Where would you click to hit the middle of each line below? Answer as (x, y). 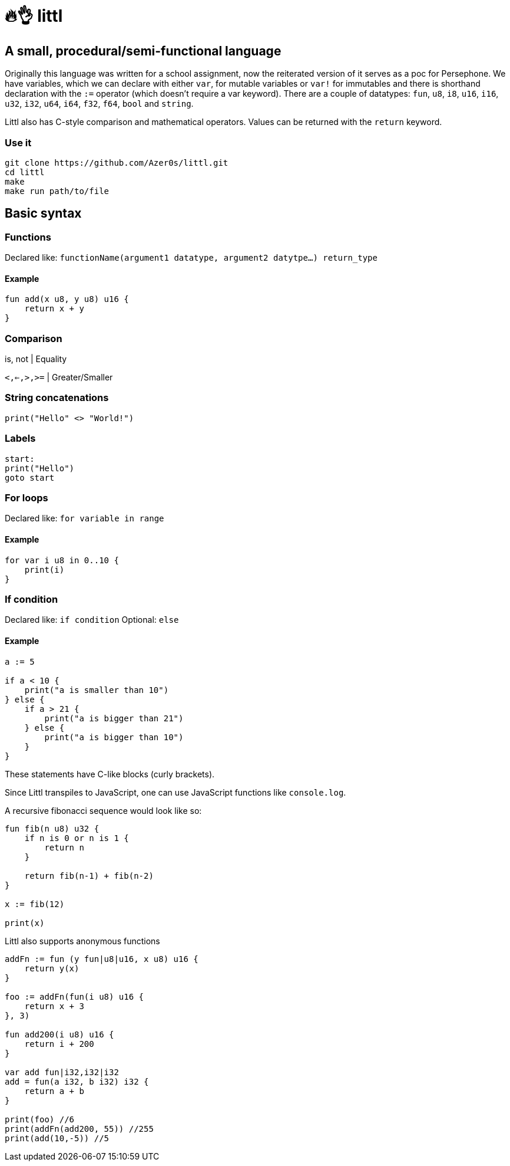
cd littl (25, 172)
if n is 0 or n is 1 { (77, 838)
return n (64, 847)
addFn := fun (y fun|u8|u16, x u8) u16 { (102, 959)
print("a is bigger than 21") (114, 718)
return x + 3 (54, 1006)
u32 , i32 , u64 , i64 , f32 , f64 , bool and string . (99, 104)
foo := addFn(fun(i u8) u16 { (74, 996)
